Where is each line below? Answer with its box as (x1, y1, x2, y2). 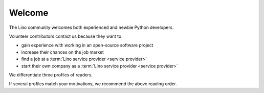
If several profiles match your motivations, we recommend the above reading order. (9, 81, 177, 87)
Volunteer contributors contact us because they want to (9, 33, 122, 39)
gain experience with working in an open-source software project (21, 42, 154, 48)
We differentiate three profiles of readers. (9, 71, 93, 78)
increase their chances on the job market (21, 49, 104, 55)
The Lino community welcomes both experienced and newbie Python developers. (9, 24, 174, 30)
